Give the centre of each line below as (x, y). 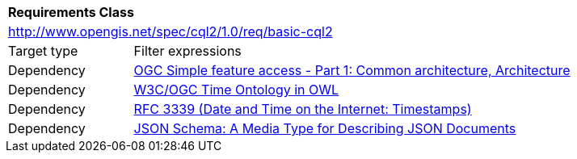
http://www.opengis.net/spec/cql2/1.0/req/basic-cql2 (171, 31)
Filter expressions (187, 51)
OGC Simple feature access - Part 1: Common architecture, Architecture (352, 70)
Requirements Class (71, 12)
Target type (43, 51)
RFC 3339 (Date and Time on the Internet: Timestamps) (303, 109)
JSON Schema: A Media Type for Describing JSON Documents (325, 128)
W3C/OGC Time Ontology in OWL (236, 90)
